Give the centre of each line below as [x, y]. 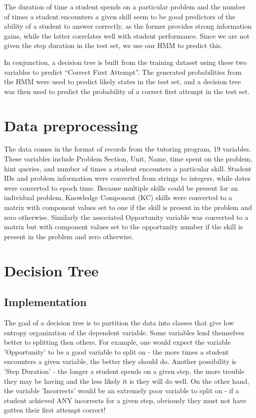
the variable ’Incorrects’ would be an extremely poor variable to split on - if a [122, 391]
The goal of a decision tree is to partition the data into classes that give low [119, 322]
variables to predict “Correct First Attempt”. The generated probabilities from [123, 72]
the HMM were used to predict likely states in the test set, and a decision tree [123, 81]
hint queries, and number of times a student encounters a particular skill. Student [128, 168]
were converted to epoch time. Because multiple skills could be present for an [121, 187]
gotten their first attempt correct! [55, 410]
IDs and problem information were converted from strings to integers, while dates [127, 178]
